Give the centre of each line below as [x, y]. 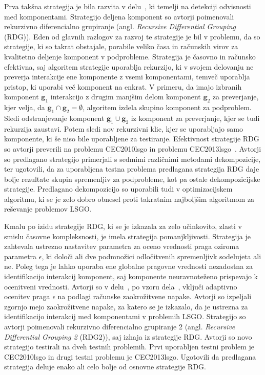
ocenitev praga [27, 296]
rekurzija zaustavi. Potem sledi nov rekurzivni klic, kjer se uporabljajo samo [124, 128]
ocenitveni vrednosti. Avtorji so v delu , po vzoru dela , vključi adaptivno [121, 286]
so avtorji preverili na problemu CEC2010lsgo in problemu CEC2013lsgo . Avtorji [133, 148]
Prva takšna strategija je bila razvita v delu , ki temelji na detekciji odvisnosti [128, 6]
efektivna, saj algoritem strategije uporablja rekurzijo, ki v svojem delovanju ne [129, 66]
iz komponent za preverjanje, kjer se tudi [195, 118]
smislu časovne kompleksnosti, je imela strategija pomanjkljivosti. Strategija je [127, 236]
